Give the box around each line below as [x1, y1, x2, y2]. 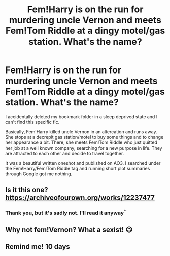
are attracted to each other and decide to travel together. [5, 150, 124, 156]
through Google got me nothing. [5, 171, 73, 177]
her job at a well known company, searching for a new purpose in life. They [5, 144, 162, 151]
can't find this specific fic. [5, 119, 60, 125]
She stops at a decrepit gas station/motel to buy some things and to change [5, 134, 164, 140]
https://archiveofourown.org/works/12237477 [5, 194, 155, 202]
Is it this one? [5, 186, 48, 194]
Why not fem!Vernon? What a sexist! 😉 [5, 226, 133, 234]
